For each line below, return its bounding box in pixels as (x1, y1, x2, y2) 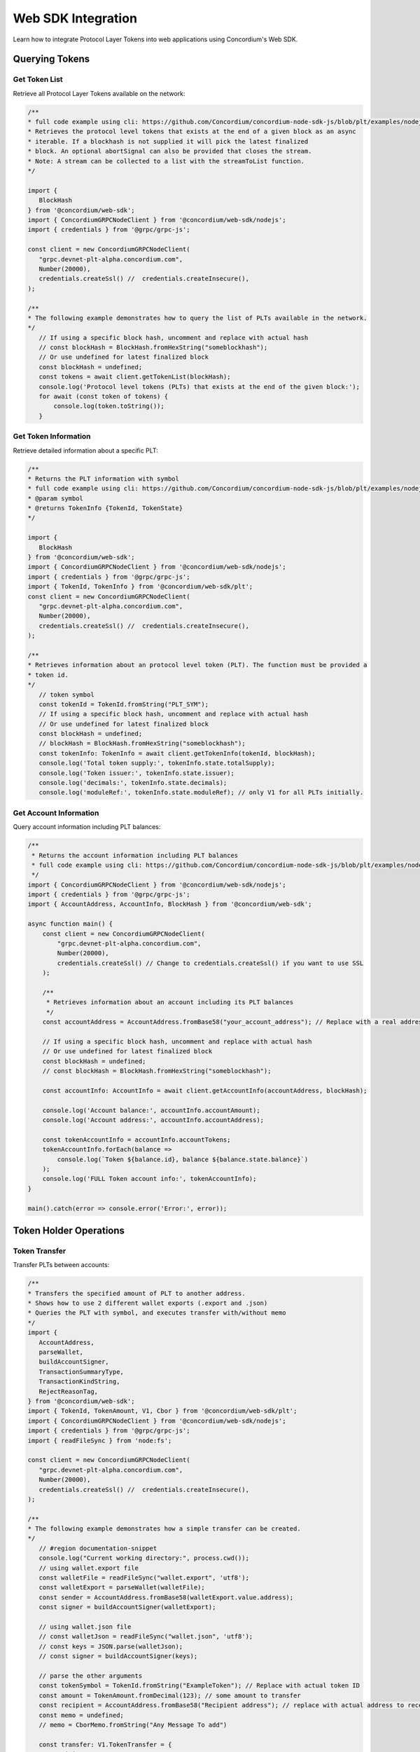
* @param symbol (27, 494, 84, 502)
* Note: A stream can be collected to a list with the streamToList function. (27, 157, 304, 165)
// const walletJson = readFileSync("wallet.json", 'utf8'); (38, 1633, 253, 1641)
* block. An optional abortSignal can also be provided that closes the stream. (27, 147, 312, 156)
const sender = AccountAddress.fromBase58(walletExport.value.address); (38, 1593, 294, 1601)
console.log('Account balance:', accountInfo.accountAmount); (42, 1106, 260, 1114)
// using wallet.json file (38, 1622, 132, 1631)
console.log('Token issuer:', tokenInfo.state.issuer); (38, 769, 234, 777)
